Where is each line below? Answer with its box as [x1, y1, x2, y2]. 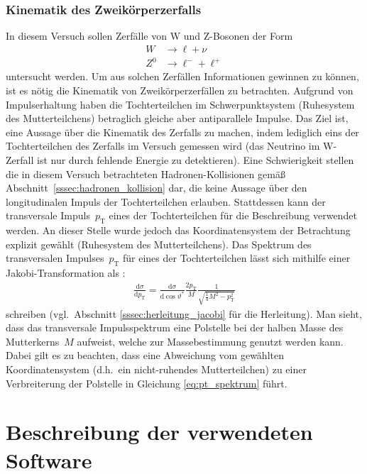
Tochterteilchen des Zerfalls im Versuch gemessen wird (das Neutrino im [6, 138, 320, 153]
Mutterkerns [6, 334, 60, 348]
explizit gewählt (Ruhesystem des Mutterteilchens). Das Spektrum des [6, 236, 312, 251]
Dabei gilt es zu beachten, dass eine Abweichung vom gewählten [6, 348, 284, 363]
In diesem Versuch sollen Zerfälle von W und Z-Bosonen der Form [6, 28, 293, 43]
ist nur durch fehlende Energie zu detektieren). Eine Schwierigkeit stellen [36, 152, 354, 167]
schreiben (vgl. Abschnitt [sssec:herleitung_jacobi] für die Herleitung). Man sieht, [6, 306, 362, 321]
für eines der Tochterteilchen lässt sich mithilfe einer [123, 250, 351, 265]
